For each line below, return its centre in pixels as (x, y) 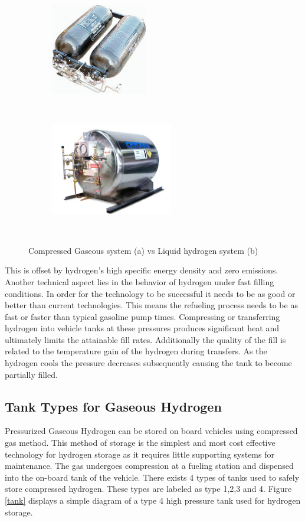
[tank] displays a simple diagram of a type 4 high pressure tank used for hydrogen (153, 500)
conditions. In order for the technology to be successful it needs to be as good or (150, 293)
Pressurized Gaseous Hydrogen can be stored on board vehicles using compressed (151, 431)
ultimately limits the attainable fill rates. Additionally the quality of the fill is (145, 339)
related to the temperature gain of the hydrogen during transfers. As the (136, 351)
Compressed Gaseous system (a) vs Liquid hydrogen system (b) (143, 250)
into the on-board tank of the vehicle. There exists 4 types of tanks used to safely (152, 477)
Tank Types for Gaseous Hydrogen (113, 406)
